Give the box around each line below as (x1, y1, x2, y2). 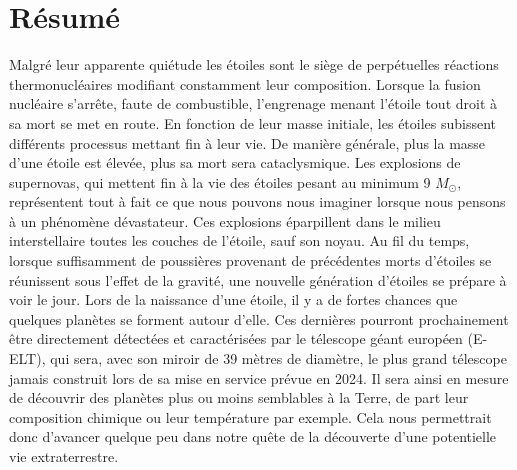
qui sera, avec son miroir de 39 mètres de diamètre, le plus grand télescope (50, 348, 507, 369)
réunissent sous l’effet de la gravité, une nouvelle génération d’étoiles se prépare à (9, 269, 507, 290)
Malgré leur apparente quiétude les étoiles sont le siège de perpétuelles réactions (9, 54, 499, 75)
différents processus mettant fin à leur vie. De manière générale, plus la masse (9, 132, 486, 153)
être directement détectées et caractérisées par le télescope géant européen (9, 328, 463, 349)
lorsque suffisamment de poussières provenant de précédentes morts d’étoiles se (9, 250, 492, 271)
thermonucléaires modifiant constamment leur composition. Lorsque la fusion (9, 73, 481, 94)
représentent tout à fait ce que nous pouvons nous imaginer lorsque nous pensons (9, 191, 506, 212)
